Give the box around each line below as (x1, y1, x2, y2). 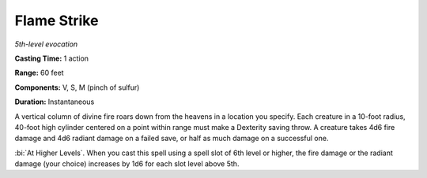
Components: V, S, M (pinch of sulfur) (14, 83, 140, 92)
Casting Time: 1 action (14, 54, 89, 63)
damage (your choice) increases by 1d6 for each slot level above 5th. (14, 159, 240, 169)
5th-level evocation (14, 39, 78, 49)
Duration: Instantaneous (14, 97, 95, 106)
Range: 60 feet (14, 68, 64, 78)
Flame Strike (14, 12, 99, 29)
